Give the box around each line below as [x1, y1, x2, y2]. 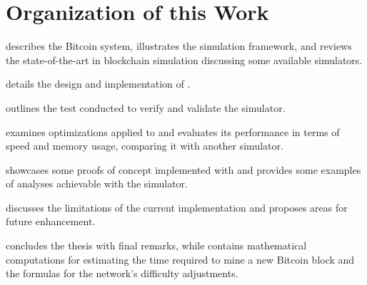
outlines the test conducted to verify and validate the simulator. [6, 100, 286, 115]
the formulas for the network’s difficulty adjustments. [6, 266, 238, 281]
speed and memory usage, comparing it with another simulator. [6, 138, 283, 153]
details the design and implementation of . [6, 76, 191, 91]
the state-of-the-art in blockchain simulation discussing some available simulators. [6, 52, 363, 67]
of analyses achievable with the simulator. [6, 176, 188, 191]
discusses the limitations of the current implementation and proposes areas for [6, 199, 348, 214]
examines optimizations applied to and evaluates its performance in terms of [6, 124, 340, 139]
